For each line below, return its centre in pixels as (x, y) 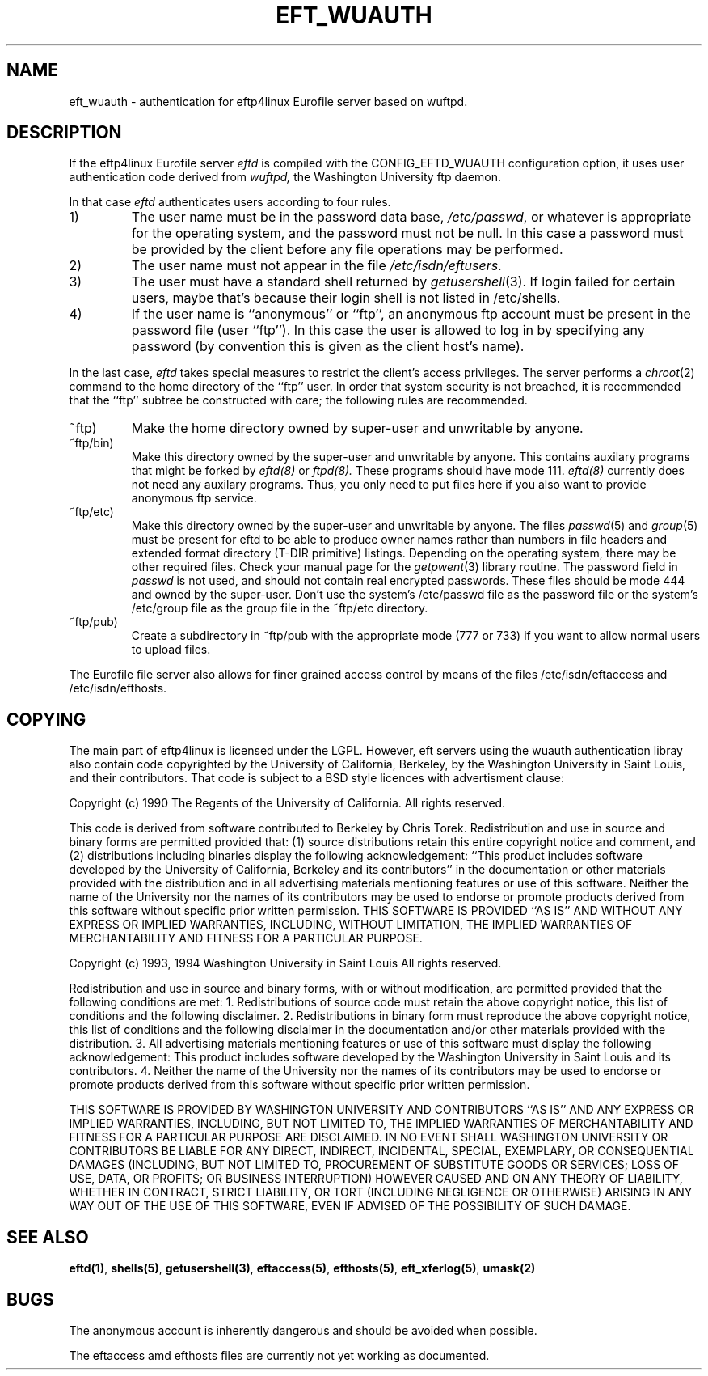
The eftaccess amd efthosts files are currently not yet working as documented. (279, 1355)
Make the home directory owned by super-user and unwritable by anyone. (357, 428)
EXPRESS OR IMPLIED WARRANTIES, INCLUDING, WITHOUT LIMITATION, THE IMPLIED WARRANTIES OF (351, 925)
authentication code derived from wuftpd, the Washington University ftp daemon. (285, 177)
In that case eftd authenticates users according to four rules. (230, 202)
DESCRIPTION (64, 133)
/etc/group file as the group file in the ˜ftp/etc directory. (280, 608)
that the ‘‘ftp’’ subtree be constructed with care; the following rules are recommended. (298, 400)
